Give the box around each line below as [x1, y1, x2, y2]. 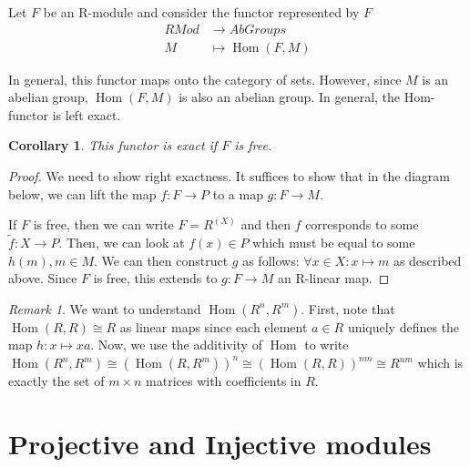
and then [240, 215, 291, 234]
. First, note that [301, 299, 395, 318]
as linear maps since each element [119, 317, 308, 336]
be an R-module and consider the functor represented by [43, 3, 360, 21]
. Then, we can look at [58, 233, 185, 252]
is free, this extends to [93, 269, 218, 288]
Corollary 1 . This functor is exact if [8, 136, 218, 155]
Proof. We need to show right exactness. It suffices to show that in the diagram [8, 167, 450, 186]
